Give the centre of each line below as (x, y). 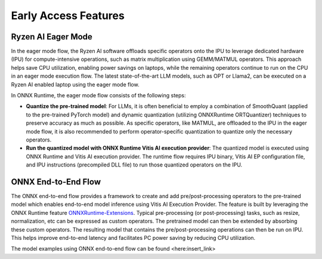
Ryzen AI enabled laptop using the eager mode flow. (75, 84)
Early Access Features (68, 16)
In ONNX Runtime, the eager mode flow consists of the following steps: (98, 95)
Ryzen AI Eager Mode (52, 37)
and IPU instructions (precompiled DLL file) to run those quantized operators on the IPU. (134, 165)
